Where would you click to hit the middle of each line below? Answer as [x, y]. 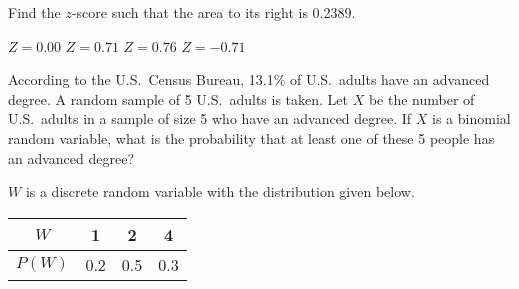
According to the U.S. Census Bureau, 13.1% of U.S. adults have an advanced [249, 79]
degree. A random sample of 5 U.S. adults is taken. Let [178, 98]
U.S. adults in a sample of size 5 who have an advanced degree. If [210, 118]
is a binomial [471, 118]
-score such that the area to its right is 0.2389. [213, 12]
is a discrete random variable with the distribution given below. [220, 191]
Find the [34, 12]
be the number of [421, 98]
